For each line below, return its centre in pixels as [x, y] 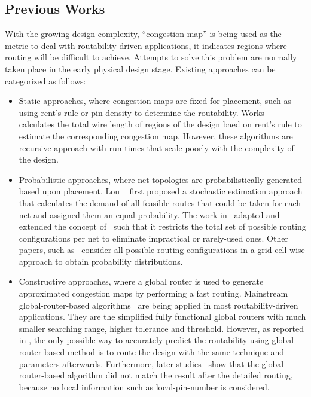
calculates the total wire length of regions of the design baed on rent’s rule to [160, 124]
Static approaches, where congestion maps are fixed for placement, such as [155, 101]
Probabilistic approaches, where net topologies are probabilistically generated [161, 179]
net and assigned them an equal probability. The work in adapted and [149, 214]
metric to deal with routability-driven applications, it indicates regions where [146, 45]
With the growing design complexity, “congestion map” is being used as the [143, 34]
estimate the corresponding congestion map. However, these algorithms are [156, 135]
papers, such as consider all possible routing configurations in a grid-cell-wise [162, 250]
